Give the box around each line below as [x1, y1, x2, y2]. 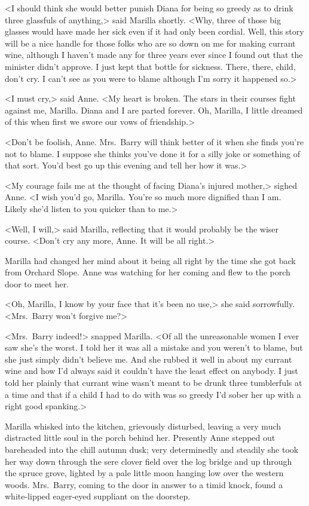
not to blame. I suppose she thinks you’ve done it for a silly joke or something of [5, 147, 301, 160]
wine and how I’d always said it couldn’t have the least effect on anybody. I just [5, 364, 298, 377]
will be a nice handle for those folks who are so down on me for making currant [5, 36, 296, 49]
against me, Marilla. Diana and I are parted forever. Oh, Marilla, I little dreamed [5, 103, 303, 116]
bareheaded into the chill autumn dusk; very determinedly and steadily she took [5, 443, 299, 455]
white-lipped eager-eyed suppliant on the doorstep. [5, 490, 191, 502]
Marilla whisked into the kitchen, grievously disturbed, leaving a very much [5, 419, 282, 432]
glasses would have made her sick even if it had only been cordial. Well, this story [5, 25, 304, 38]
